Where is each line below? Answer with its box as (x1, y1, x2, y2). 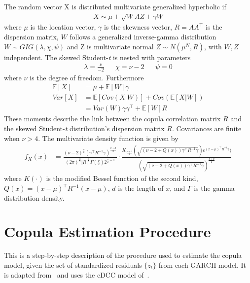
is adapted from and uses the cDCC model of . (4, 269, 149, 280)
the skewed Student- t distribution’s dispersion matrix (4, 123, 165, 133)
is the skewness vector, (104, 22, 172, 32)
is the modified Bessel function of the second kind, (46, 173, 198, 183)
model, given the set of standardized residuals (4, 259, 142, 270)
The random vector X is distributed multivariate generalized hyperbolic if (4, 1, 226, 11)
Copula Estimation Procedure (4, 221, 211, 242)
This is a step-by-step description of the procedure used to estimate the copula (4, 250, 242, 260)
